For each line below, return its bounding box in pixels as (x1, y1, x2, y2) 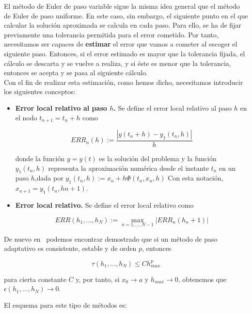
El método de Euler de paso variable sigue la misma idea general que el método (4, 1, 240, 11)
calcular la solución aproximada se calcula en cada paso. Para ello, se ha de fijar (4, 20, 241, 30)
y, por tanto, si (76, 274, 120, 284)
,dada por (34, 173, 63, 183)
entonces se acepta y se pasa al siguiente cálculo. (4, 67, 148, 78)
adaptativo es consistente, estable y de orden (4, 243, 137, 253)
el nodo (15, 112, 37, 122)
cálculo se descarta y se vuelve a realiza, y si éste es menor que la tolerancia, (4, 58, 231, 68)
